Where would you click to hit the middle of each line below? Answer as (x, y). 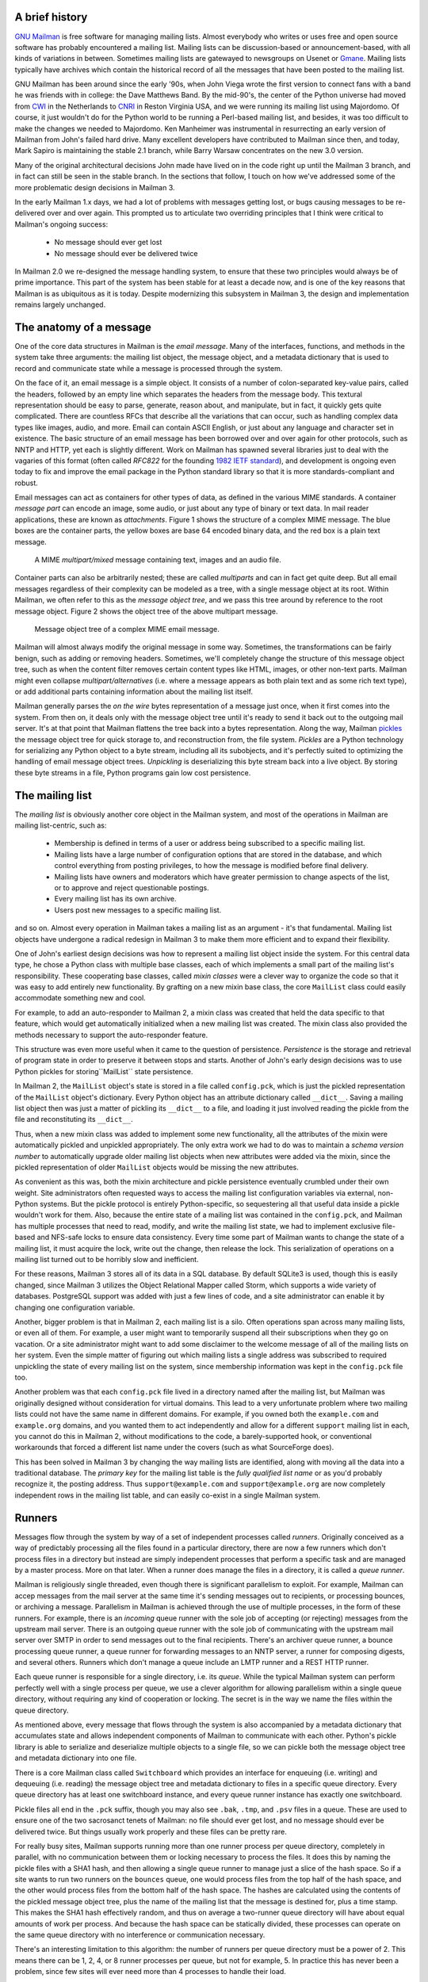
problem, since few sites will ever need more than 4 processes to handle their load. (151, 1972)
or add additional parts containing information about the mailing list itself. (134, 691)
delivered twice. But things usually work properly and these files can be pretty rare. (151, 1831)
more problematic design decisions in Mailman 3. (95, 187)
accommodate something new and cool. (80, 998)
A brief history (51, 17)
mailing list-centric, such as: (61, 825)
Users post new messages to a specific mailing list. (138, 910)
